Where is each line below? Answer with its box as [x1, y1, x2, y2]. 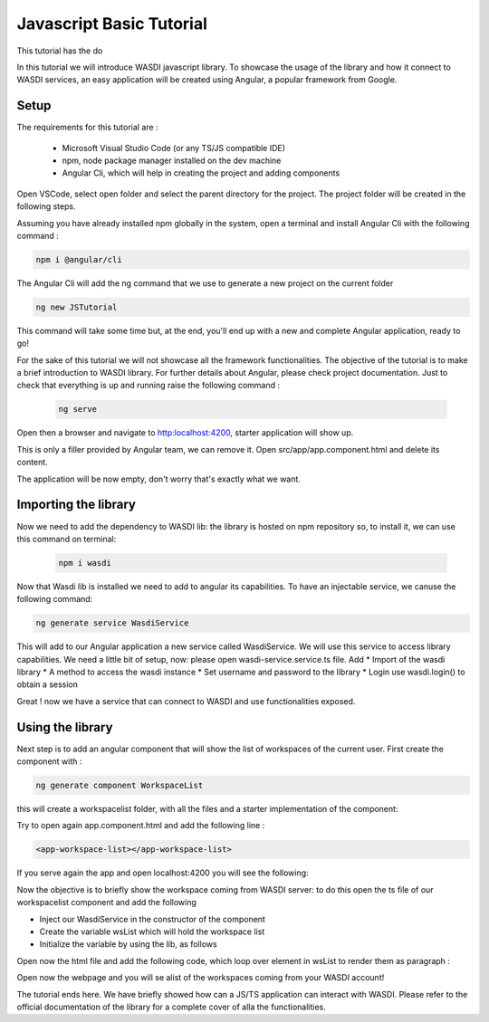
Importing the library [16, 497, 136, 512]
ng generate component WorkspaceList [35, 780, 204, 791]
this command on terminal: [16, 533, 117, 544]
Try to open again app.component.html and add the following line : [16, 820, 265, 831]
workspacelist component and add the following [16, 897, 197, 908]
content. [16, 457, 49, 468]
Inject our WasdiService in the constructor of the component [39, 913, 266, 924]
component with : [16, 756, 82, 767]
